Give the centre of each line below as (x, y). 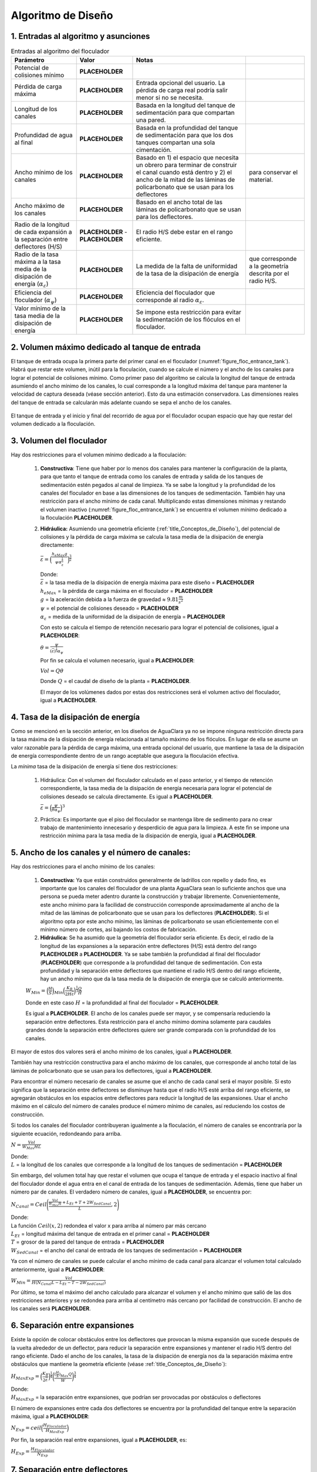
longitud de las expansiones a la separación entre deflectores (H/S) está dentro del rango (149, 946)
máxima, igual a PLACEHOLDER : (50, 1417)
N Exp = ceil (26, 1429)
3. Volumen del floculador (59, 441)
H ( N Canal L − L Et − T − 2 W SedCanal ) (69, 1283)
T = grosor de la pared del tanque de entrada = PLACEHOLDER (87, 1242)
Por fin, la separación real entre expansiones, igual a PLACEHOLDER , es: (99, 1440)
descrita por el (269, 273)
